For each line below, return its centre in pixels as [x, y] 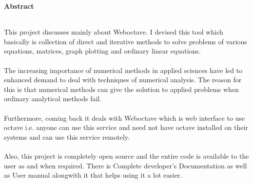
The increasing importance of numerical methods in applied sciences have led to [123, 70]
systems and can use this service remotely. [67, 137]
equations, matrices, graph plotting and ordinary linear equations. [102, 51]
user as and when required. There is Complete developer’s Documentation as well [126, 165]
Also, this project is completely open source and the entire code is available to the [126, 156]
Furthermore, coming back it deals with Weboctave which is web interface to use [125, 118]
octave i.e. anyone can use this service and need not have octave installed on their [126, 127]
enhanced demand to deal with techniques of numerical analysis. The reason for [123, 80]
